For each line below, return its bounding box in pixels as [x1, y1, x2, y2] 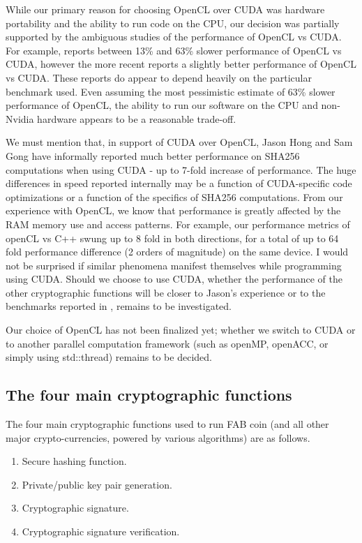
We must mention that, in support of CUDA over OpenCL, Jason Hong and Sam [6, 135, 353, 149]
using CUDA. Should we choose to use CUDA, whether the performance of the [6, 271, 342, 286]
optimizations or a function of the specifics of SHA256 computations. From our [6, 189, 343, 204]
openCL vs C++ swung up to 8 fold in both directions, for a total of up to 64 [6, 230, 339, 245]
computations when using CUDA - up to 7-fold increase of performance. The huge [6, 162, 356, 177]
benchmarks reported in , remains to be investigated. [6, 299, 232, 313]
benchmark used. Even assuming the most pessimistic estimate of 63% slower [6, 84, 335, 98]
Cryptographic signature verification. [22, 524, 180, 539]
